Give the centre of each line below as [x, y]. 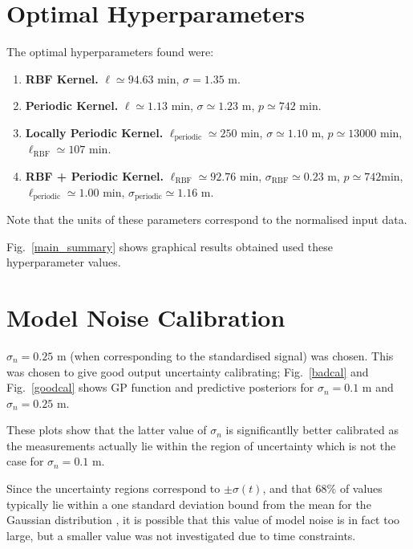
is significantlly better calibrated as [312, 430]
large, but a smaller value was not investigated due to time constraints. [181, 535]
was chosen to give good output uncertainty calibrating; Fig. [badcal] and [188, 371]
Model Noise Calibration [146, 317]
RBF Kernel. [62, 78]
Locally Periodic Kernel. [94, 132]
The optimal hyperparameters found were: [110, 52]
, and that [287, 488]
